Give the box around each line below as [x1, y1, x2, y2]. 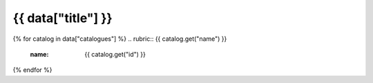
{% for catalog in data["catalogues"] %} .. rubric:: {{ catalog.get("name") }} [12, 35, 227, 43]
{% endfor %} [12, 66, 52, 74]
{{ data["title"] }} [12, 10, 113, 26]
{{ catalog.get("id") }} [84, 50, 146, 58]
